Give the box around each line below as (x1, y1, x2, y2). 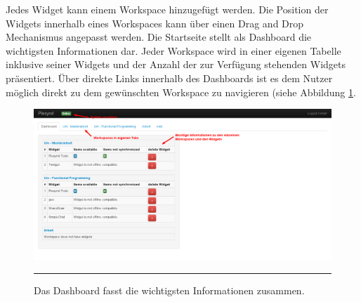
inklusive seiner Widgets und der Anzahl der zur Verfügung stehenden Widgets (6, 57, 346, 72)
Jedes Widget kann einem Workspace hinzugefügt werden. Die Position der (6, 2, 329, 16)
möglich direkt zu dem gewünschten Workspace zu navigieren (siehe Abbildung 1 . (6, 84, 356, 99)
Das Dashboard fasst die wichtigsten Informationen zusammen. (34, 282, 305, 297)
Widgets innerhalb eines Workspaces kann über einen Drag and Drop (6, 15, 304, 30)
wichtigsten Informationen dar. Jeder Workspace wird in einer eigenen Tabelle (6, 43, 341, 58)
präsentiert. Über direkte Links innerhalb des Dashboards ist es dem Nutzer (6, 70, 333, 85)
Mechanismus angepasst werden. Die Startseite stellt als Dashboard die (6, 29, 312, 44)
